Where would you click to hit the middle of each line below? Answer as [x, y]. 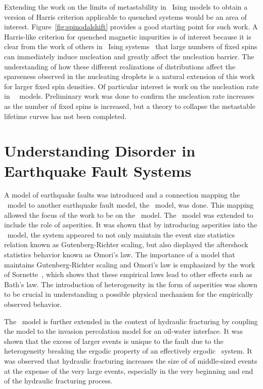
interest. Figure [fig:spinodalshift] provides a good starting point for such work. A [131, 27]
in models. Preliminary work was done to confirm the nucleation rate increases [129, 96]
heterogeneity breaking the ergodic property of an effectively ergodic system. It [128, 351]
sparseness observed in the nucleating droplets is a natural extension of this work [129, 76]
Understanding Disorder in [100, 151]
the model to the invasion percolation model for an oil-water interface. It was [124, 331]
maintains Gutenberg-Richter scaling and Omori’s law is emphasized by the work [130, 264]
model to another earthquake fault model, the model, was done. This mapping [130, 205]
